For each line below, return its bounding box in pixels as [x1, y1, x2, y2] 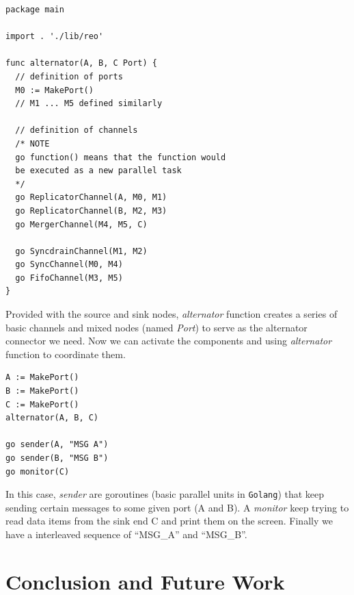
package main [5, 5, 64, 14]
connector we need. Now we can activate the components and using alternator [5, 333, 332, 348]
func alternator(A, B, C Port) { [5, 58, 157, 68]
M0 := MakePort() [15, 85, 94, 95]
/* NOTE [15, 138, 50, 149]
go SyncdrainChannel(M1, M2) [15, 246, 148, 256]
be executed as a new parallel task [15, 166, 182, 176]
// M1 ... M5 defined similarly [15, 99, 163, 109]
